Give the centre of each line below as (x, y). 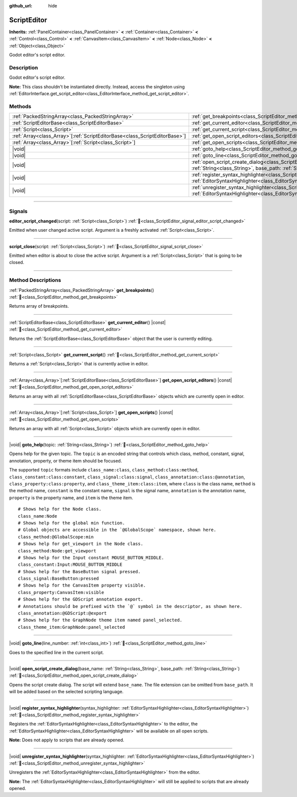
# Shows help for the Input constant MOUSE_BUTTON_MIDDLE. (91, 558)
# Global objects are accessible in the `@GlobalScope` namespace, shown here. (117, 530)
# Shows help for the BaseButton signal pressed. (79, 571)
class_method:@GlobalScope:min (56, 537)
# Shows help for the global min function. (72, 523)
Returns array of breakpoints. (39, 306)
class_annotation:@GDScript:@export (62, 613)
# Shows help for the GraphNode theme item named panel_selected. (100, 620)
